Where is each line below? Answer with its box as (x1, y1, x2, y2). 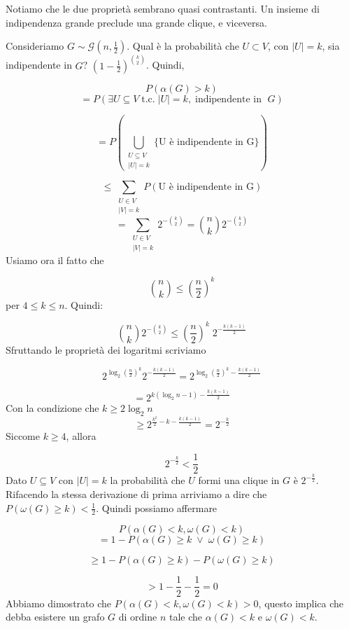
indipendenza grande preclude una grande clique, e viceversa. (6, 15, 267, 29)
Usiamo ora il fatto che (6, 252, 104, 267)
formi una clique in (198, 473, 280, 488)
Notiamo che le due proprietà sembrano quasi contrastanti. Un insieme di (6, 1, 320, 15)
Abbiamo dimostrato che (6, 595, 112, 610)
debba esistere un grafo (6, 609, 105, 624)
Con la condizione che (6, 401, 99, 415)
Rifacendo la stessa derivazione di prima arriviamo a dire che (6, 487, 267, 502)
